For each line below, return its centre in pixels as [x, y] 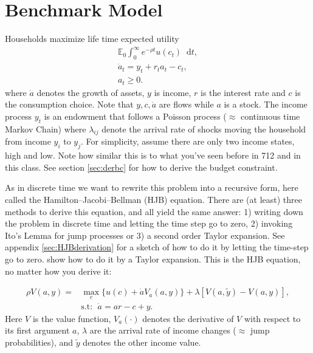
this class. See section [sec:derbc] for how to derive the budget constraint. [141, 167]
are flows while [186, 104]
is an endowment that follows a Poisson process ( [135, 116]
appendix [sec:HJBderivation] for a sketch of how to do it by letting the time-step [157, 247]
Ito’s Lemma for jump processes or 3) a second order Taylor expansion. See [145, 235]
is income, [173, 92]
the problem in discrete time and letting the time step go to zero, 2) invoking [149, 223]
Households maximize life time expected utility [92, 39]
